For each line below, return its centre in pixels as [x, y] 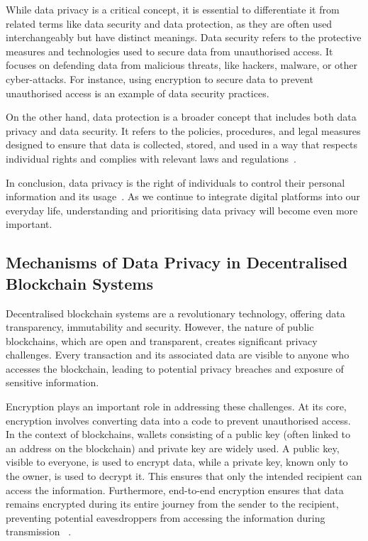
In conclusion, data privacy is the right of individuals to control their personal [175, 182]
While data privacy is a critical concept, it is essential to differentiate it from [173, 9]
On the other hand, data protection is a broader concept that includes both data [181, 117]
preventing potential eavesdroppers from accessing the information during [166, 517]
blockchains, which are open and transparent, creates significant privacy [162, 340]
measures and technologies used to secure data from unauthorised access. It [169, 51]
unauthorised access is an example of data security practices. [138, 93]
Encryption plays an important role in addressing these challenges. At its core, [176, 406]
